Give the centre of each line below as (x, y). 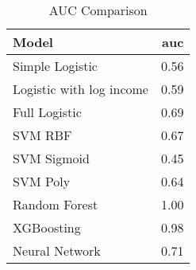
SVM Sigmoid (51, 158)
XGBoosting (47, 227)
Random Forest (56, 204)
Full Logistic (47, 112)
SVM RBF (42, 135)
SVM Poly (42, 181)
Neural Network (57, 250)
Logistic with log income (81, 89)
